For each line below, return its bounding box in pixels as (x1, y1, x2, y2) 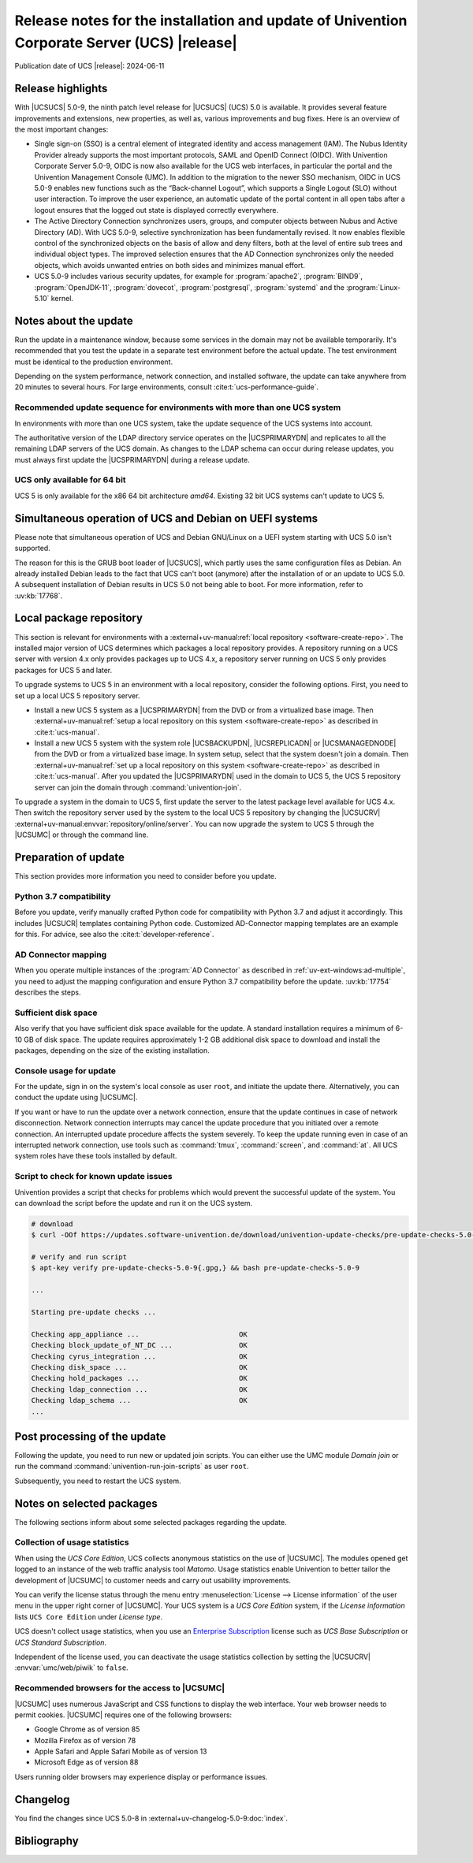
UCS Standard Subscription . (14, 1638, 106, 1647)
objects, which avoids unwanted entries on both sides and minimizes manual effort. (34, 260, 305, 270)
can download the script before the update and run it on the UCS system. (14, 1198, 252, 1207)
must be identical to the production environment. (14, 357, 173, 366)
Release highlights (14, 82, 108, 95)
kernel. (50, 293, 74, 303)
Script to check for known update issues (14, 1171, 173, 1182)
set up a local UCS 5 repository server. (14, 690, 140, 701)
